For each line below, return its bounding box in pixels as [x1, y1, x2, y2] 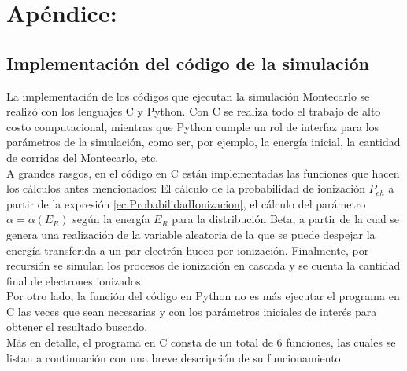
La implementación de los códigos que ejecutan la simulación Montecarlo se [6, 87, 370, 104]
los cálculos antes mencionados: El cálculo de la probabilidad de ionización [6, 180, 365, 197]
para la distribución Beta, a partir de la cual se [172, 211, 399, 227]
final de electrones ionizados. [6, 272, 144, 288]
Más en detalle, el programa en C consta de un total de [6, 334, 273, 351]
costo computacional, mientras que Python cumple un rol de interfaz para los [6, 118, 379, 134]
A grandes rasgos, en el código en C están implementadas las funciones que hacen [6, 164, 400, 181]
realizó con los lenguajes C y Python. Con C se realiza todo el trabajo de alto [6, 103, 381, 119]
